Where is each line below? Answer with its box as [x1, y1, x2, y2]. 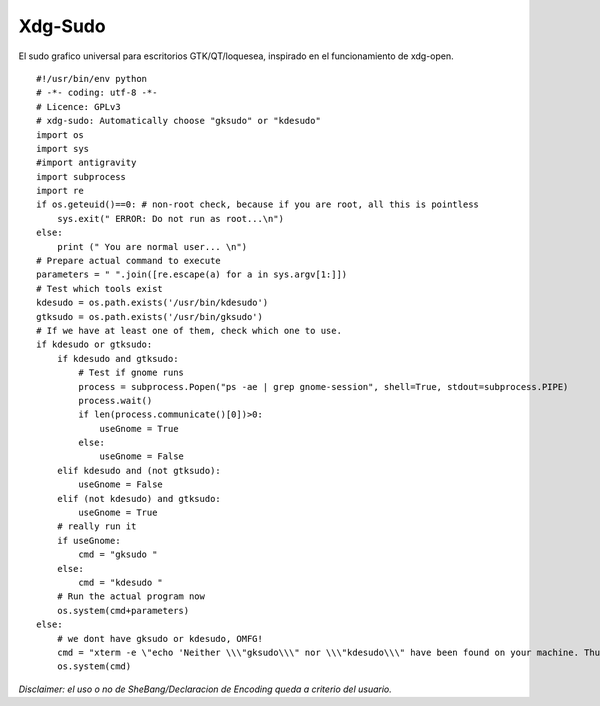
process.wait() [78, 395, 153, 406]
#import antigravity [36, 157, 137, 169]
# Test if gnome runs [78, 367, 185, 379]
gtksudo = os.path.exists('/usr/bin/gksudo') [36, 311, 264, 322]
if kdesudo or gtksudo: [36, 339, 153, 350]
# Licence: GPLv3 [36, 101, 121, 112]
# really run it [56, 521, 137, 532]
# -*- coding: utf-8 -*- [36, 87, 158, 99]
